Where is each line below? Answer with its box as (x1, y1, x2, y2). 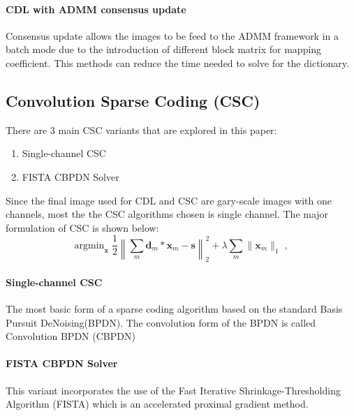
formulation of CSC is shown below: (6, 220, 159, 235)
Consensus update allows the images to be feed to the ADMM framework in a (6, 28, 339, 43)
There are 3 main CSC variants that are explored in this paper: (6, 122, 277, 137)
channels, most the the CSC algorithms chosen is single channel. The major (6, 207, 329, 221)
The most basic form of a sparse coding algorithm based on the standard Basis (6, 302, 343, 316)
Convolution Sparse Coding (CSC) (6, 89, 260, 111)
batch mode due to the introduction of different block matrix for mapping (6, 42, 322, 57)
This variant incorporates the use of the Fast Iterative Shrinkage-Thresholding (6, 382, 341, 397)
